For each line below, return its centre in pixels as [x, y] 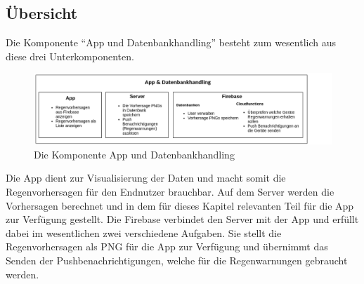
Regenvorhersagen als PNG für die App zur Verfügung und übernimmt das [167, 246]
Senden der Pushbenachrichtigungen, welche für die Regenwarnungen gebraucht [177, 260]
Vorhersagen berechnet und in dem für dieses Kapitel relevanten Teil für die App [180, 205]
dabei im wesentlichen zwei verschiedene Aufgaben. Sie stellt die [144, 232]
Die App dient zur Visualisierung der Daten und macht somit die [146, 178]
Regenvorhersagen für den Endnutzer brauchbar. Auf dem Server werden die [170, 192]
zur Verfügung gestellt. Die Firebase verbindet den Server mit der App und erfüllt [182, 219]
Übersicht [42, 13]
